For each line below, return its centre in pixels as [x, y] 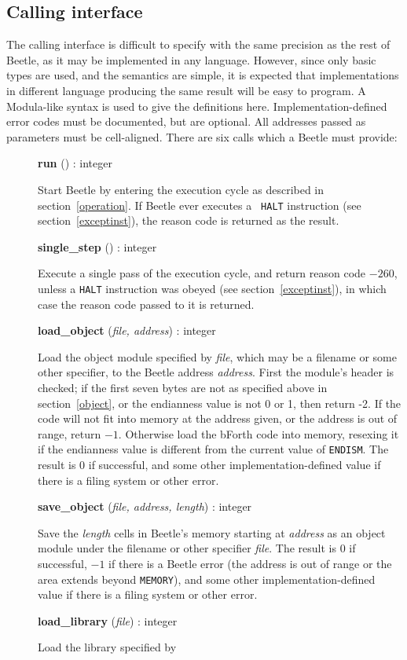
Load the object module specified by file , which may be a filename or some [217, 356]
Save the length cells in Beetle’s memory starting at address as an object [212, 532]
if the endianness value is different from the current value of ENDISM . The [213, 449]
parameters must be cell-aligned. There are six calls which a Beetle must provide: [202, 136]
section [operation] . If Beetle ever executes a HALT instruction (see [200, 205]
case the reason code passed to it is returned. [146, 304]
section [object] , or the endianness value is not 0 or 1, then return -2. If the [220, 403]
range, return [70, 433]
